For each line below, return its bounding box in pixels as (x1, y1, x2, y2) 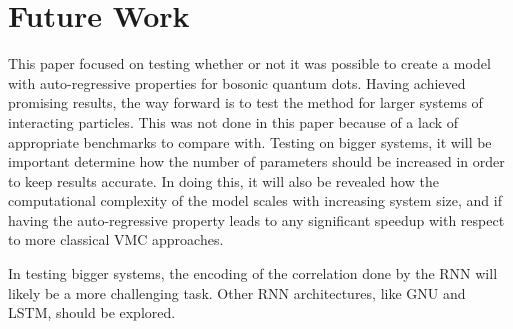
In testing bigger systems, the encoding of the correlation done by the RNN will (8, 263, 498, 284)
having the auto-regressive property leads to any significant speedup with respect (8, 209, 505, 230)
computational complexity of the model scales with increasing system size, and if (8, 190, 502, 211)
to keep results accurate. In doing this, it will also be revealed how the (8, 170, 439, 191)
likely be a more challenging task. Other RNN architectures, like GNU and (8, 282, 466, 303)
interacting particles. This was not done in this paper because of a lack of (8, 111, 459, 132)
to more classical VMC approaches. (8, 229, 224, 250)
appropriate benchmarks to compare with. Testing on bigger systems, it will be (8, 131, 492, 152)
